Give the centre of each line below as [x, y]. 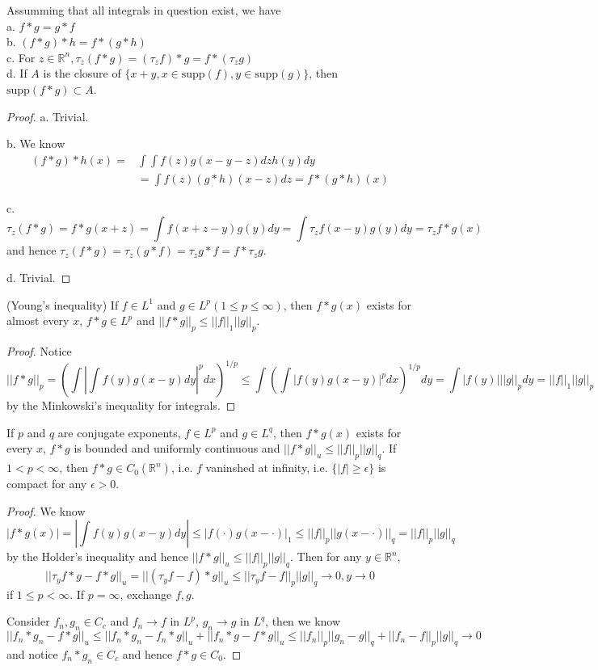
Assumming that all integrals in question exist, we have [144, 10]
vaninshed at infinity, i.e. [267, 468]
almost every [38, 320]
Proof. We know [46, 510]
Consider [28, 621]
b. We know [36, 143]
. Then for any [326, 556]
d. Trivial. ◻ [39, 277]
